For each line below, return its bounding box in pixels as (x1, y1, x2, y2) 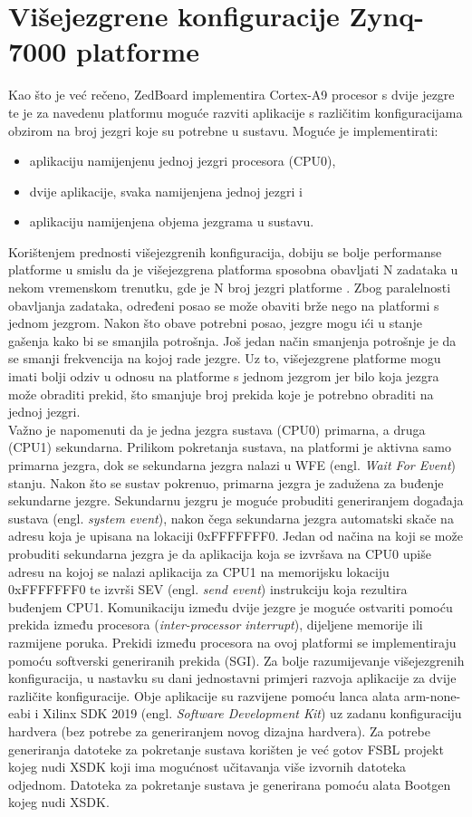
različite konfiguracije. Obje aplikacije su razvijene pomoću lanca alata (8, 686, 400, 705)
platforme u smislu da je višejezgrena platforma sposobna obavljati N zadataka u (8, 260, 458, 279)
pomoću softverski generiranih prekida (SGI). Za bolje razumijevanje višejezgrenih (8, 650, 465, 669)
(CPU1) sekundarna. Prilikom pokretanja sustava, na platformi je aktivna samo (8, 437, 451, 457)
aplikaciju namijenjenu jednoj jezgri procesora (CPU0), (29, 151, 336, 170)
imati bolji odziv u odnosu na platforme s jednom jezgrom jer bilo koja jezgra (8, 367, 439, 386)
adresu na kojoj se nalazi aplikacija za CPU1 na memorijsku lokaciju (8, 562, 390, 581)
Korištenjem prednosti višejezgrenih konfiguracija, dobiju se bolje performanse (8, 242, 442, 261)
